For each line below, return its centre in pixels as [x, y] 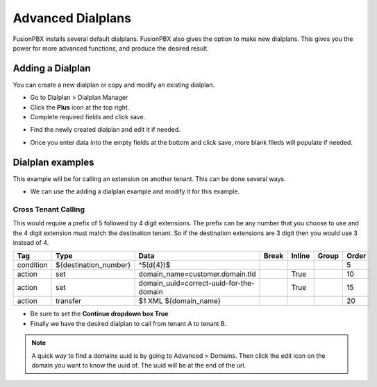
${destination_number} [93, 265]
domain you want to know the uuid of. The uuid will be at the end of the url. [139, 365]
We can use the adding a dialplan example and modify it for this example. [135, 191]
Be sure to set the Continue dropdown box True [100, 314]
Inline [301, 256]
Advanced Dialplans [72, 18]
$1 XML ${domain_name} [180, 301]
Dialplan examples [53, 162]
